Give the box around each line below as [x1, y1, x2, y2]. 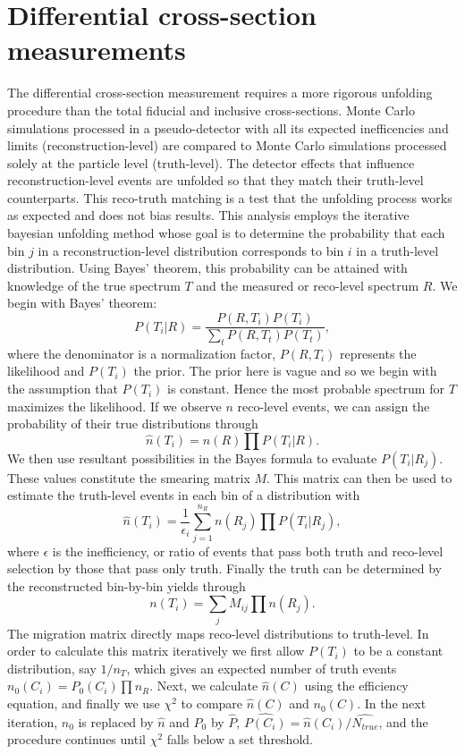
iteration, [7, 712, 58, 731]
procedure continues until [7, 730, 146, 749]
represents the [340, 343, 417, 362]
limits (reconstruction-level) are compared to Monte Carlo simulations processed [7, 136, 447, 155]
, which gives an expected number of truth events [126, 658, 397, 677]
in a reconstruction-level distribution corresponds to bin [38, 241, 344, 259]
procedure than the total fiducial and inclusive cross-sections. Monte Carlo [7, 100, 415, 119]
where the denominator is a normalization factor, [7, 343, 276, 362]
